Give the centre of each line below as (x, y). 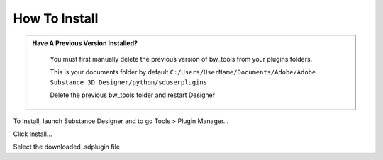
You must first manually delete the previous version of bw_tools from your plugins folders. (181, 59)
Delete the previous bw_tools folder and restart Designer (133, 95)
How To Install (56, 18)
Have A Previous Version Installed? (85, 43)
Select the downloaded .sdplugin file (67, 147)
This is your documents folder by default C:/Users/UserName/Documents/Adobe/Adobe (183, 72)
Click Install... (33, 134)
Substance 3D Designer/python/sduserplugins (129, 82)
